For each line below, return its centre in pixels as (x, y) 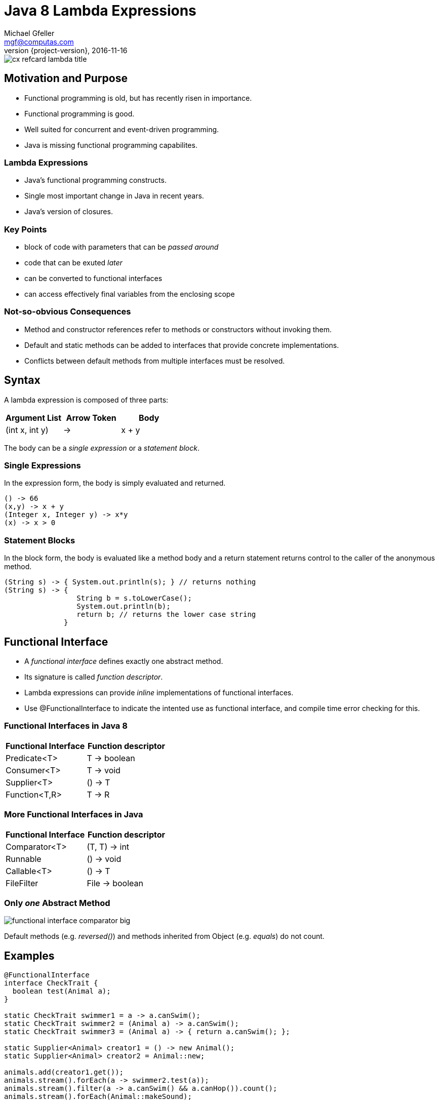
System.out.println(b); (124, 606)
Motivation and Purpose (66, 78)
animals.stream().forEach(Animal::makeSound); (98, 1097)
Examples (29, 956)
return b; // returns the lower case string (166, 615)
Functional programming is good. (79, 113)
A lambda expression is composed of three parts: (86, 400)
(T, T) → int (108, 846)
